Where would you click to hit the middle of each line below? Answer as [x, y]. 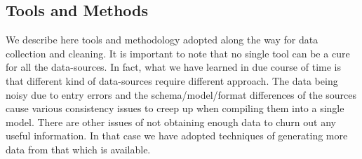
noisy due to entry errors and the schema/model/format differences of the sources [181, 94]
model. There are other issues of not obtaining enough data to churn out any [171, 122]
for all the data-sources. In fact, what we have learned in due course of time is [173, 67]
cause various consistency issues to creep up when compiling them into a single [175, 108]
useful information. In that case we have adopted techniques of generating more [177, 136]
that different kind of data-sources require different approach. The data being [172, 80]
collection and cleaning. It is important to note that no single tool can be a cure [178, 53]
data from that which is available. [78, 149]
